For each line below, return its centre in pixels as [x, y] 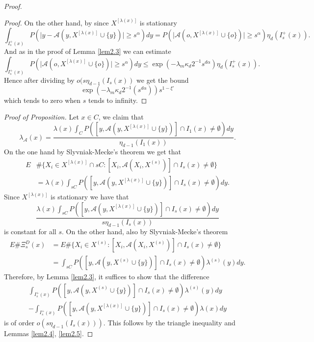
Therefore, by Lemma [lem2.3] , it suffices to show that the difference [107, 277]
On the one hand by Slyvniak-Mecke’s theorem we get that [92, 152]
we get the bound [163, 80]
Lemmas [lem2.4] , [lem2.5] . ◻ [49, 333]
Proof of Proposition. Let [41, 116]
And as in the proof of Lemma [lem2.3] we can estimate [88, 51]
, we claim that [121, 116]
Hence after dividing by [39, 80]
